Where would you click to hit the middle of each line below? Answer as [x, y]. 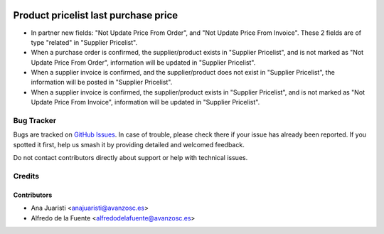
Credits [26, 176]
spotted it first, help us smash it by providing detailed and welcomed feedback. [129, 144]
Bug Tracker [35, 121]
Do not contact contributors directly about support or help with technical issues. [130, 158]
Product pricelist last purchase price [96, 15]
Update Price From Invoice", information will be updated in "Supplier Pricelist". [145, 102]
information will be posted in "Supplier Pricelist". [102, 83]
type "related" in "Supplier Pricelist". [84, 42]
